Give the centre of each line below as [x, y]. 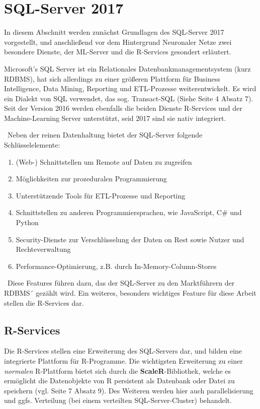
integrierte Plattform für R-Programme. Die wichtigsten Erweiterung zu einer [123, 360]
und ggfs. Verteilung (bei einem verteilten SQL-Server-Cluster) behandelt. [118, 400]
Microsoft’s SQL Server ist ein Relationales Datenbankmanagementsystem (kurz [127, 68]
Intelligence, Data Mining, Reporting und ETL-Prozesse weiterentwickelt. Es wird [130, 88]
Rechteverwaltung [43, 249]
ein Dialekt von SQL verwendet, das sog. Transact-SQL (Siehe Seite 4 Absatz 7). [129, 98]
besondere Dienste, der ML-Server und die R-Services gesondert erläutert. [118, 52]
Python [27, 222]
